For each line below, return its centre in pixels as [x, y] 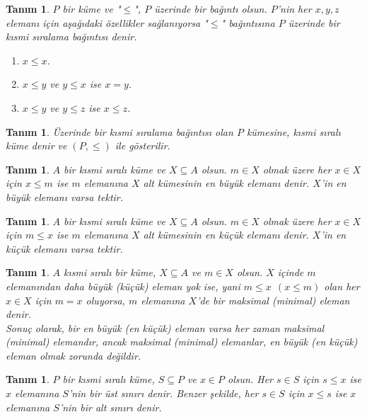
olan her [342, 286]
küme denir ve [36, 145]
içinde [291, 272]
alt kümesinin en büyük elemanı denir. [226, 183]
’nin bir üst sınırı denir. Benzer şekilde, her [163, 393]
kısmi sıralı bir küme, [110, 272]
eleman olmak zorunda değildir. [74, 355]
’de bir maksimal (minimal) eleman [273, 300]
